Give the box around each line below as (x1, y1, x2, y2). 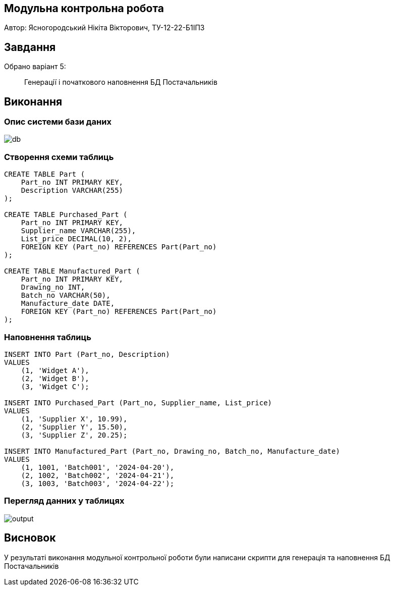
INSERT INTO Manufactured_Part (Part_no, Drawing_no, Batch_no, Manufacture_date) (4, 447, 340, 455)
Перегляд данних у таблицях (4, 496, 125, 506)
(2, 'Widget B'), (21, 374, 89, 383)
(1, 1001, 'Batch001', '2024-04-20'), (21, 463, 175, 471)
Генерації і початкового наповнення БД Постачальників (24, 78, 217, 87)
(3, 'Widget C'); (21, 382, 89, 391)
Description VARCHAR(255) (21, 186, 124, 195)
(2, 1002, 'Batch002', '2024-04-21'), (21, 471, 175, 479)
